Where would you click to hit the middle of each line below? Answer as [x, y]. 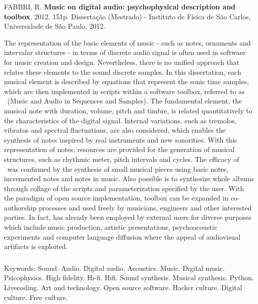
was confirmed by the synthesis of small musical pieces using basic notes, [118, 169]
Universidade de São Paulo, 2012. [55, 26]
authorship [20, 207]
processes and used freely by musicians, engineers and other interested [145, 207]
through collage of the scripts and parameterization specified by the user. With [124, 188]
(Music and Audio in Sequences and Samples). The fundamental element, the [125, 101]
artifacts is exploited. [36, 246]
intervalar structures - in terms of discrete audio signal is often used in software [125, 52]
